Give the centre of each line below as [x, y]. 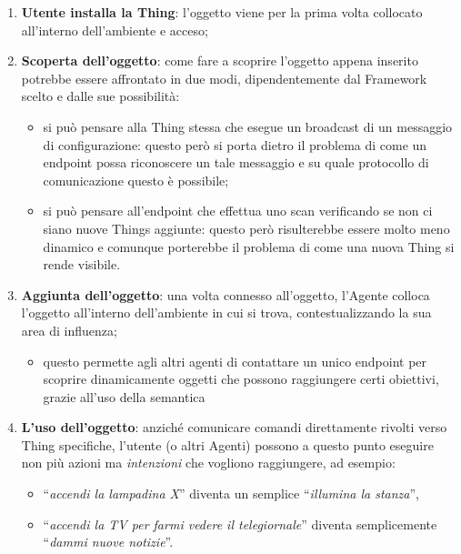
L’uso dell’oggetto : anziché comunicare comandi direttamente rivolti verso [234, 427]
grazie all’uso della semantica [124, 396]
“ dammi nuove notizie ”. [108, 542]
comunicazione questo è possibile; [136, 180]
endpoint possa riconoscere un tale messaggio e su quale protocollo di [236, 162]
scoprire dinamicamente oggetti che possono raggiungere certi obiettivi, [241, 379]
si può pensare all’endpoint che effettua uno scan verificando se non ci [238, 211]
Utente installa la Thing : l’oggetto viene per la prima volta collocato [222, 12]
